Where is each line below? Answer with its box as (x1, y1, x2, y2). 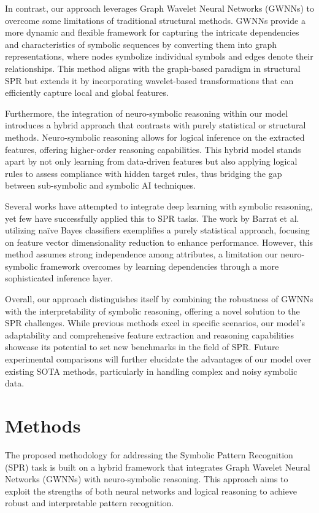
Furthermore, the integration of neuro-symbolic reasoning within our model (5, 106, 288, 119)
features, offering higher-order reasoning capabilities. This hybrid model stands (5, 143, 301, 155)
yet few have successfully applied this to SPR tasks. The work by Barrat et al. (5, 211, 299, 224)
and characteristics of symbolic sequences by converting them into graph (5, 37, 277, 50)
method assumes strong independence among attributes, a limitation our (5, 248, 278, 260)
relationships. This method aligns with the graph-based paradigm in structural (5, 61, 301, 74)
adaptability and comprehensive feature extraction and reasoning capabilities (5, 328, 294, 341)
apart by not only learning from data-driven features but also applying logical (5, 155, 298, 168)
